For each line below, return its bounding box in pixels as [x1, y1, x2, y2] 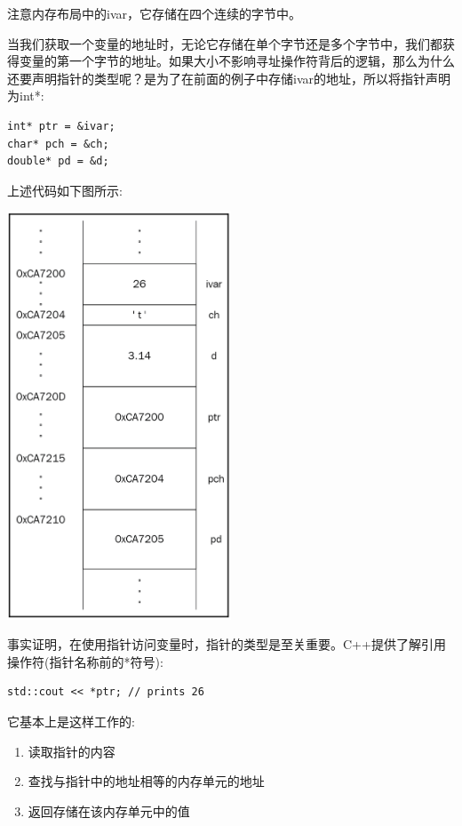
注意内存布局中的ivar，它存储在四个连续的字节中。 [7, 4, 301, 22]
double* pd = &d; [7, 155, 109, 168]
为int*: [7, 86, 44, 105]
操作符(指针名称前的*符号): [7, 652, 163, 670]
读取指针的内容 [28, 742, 115, 760]
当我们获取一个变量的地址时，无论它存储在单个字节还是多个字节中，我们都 [7, 34, 442, 52]
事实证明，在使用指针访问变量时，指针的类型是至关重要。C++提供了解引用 [7, 635, 446, 654]
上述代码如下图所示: [7, 180, 123, 199]
